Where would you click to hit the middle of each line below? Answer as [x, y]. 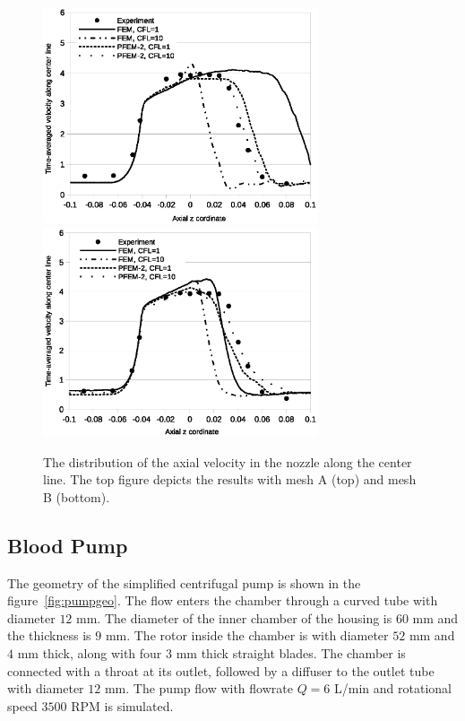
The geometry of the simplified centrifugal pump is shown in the [184, 582]
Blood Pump [68, 545]
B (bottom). [77, 496]
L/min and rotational [393, 688]
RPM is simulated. [122, 705]
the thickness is [49, 635]
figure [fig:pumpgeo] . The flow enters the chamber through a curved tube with [223, 600]
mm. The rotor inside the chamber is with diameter [247, 635]
